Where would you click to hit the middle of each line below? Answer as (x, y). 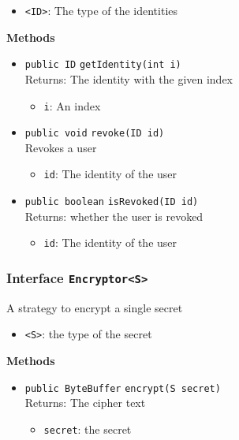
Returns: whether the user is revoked (114, 216)
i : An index (72, 105)
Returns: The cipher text (85, 403)
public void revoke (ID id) (95, 134)
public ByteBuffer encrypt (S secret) (123, 388)
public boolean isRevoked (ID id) (112, 202)
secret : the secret (88, 429)
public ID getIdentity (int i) (103, 65)
